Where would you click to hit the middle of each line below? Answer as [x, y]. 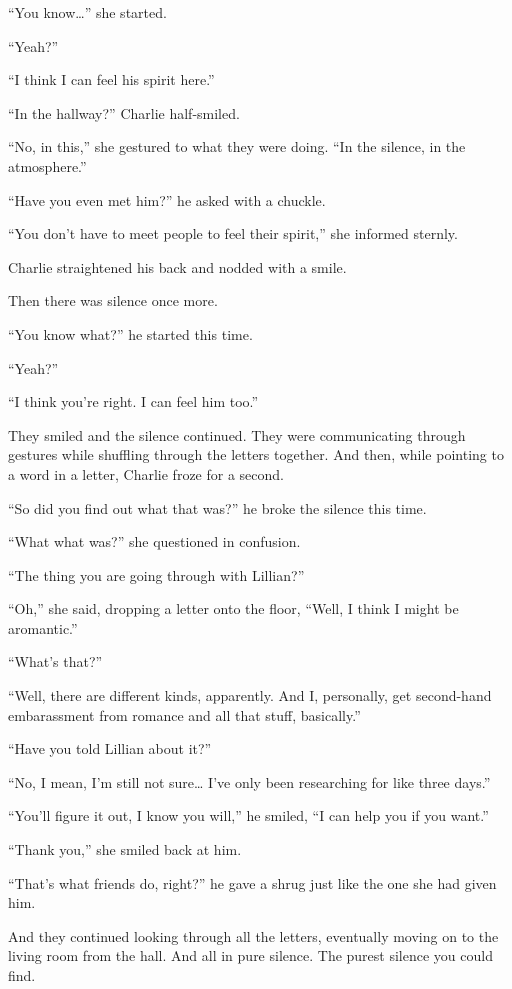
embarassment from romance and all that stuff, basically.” [184, 714]
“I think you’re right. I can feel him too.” [133, 401]
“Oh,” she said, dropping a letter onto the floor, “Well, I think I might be [233, 608]
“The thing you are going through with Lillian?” [156, 574]
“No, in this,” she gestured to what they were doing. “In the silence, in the [237, 146]
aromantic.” [43, 627]
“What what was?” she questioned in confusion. [154, 541]
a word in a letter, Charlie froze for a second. [146, 473]
